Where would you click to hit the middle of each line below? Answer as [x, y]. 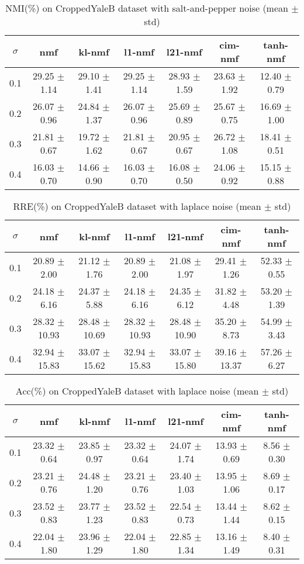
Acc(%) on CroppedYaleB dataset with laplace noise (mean [137, 391]
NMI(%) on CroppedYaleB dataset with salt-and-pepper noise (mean [147, 8]
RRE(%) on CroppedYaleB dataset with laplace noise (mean [137, 206]
